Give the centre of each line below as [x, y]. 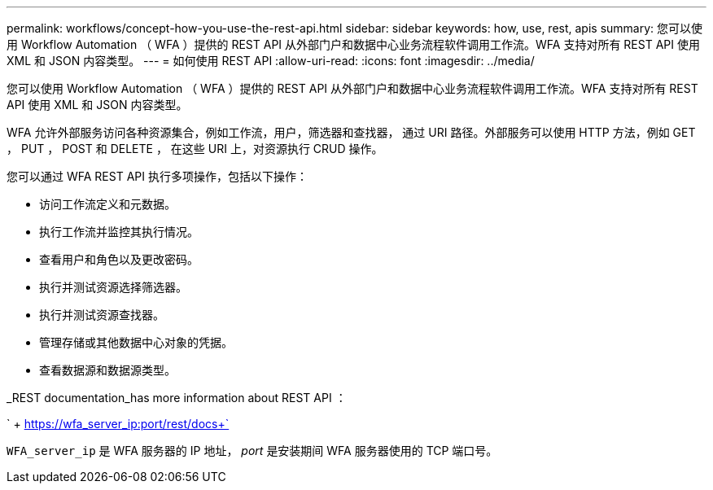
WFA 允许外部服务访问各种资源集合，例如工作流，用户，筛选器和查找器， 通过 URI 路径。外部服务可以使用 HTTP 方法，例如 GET [351, 132]
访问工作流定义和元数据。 [107, 204]
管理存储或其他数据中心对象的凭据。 [136, 342]
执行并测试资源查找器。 [102, 315]
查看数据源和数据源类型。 [107, 370]
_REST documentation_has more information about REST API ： [177, 398]
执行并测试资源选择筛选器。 [113, 287]
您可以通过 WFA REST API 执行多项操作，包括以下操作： [157, 176]
